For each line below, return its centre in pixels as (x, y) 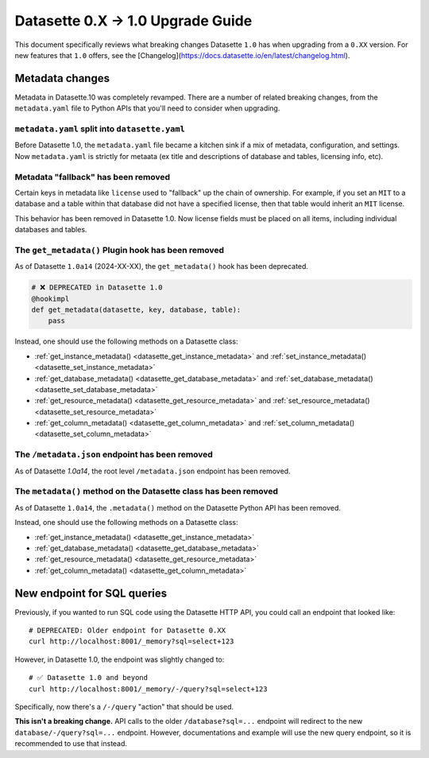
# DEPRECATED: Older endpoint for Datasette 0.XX (128, 631)
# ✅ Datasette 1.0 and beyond (89, 678)
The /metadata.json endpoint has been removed (114, 455)
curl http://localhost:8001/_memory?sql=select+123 (131, 641)
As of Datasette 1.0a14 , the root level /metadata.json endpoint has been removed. (153, 471)
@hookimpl (50, 299)
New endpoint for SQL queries (91, 593)
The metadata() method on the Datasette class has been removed (146, 492)
